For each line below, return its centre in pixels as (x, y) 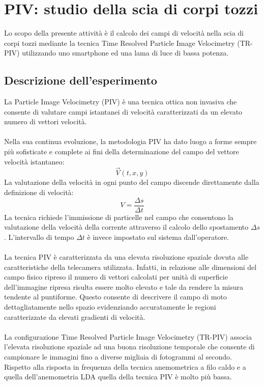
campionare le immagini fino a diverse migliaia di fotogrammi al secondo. (118, 357)
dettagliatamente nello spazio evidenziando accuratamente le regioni (110, 307)
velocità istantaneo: (34, 161)
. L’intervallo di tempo (39, 237)
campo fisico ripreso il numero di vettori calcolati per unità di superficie (116, 277)
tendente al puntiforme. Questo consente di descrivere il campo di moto (115, 297)
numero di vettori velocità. (46, 121)
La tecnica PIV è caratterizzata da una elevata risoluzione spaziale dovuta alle (126, 257)
